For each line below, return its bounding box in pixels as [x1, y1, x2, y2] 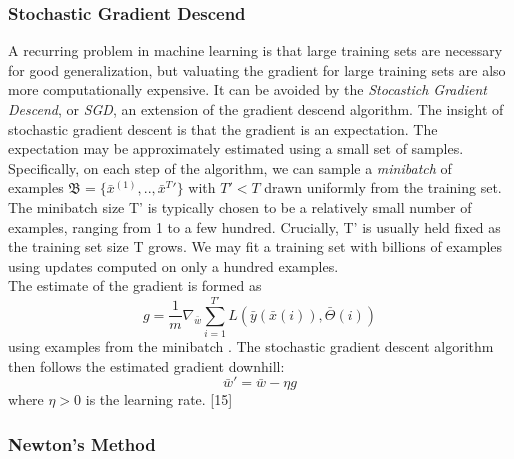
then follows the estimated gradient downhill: [8, 355, 285, 376]
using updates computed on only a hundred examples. [8, 255, 339, 276]
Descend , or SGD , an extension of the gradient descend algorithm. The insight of [8, 99, 504, 119]
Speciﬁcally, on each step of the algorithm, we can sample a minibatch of [8, 157, 452, 178]
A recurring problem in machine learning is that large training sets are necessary [8, 40, 503, 61]
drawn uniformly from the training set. [264, 177, 502, 198]
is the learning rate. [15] [85, 389, 233, 410]
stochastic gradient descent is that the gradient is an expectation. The [8, 118, 438, 139]
